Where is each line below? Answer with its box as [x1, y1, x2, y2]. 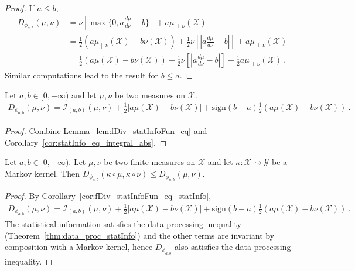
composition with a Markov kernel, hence [5, 241, 153, 253]
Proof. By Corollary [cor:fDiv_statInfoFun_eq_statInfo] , [5, 190, 211, 202]
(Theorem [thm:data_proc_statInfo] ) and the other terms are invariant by [5, 229, 275, 241]
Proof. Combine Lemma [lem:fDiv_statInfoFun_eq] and [5, 125, 207, 137]
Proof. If [5, 2, 35, 13]
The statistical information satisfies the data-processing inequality [5, 217, 241, 229]
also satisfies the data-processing [175, 241, 291, 253]
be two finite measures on [104, 156, 196, 168]
